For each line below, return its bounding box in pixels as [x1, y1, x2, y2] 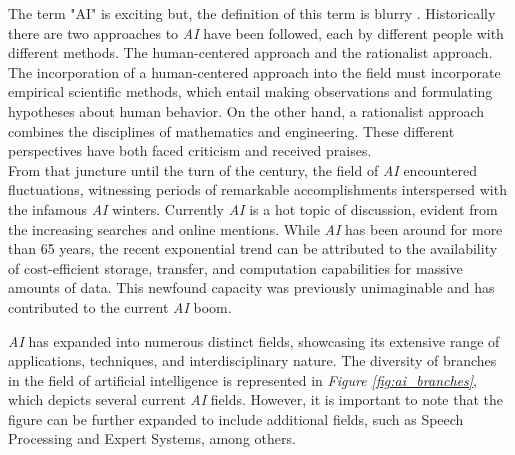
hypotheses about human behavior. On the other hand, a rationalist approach [8, 100, 485, 121]
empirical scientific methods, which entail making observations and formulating [8, 81, 493, 102]
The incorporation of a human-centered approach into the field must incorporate [8, 61, 501, 82]
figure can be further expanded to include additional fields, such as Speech [8, 408, 464, 429]
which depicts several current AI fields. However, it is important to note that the [8, 389, 504, 410]
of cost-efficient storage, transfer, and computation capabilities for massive [8, 257, 463, 278]
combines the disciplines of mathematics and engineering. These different [8, 120, 455, 141]
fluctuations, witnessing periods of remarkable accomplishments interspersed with [8, 179, 507, 200]
